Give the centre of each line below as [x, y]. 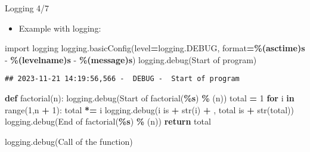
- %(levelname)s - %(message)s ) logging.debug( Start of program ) [131, 59]
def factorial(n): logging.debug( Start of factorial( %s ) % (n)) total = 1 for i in [150, 98]
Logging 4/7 [27, 8]
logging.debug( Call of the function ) [69, 141]
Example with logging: [60, 28]
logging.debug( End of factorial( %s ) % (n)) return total [108, 121]
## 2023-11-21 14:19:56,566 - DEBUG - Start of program [122, 79]
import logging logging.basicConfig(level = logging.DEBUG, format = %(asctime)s [155, 48]
